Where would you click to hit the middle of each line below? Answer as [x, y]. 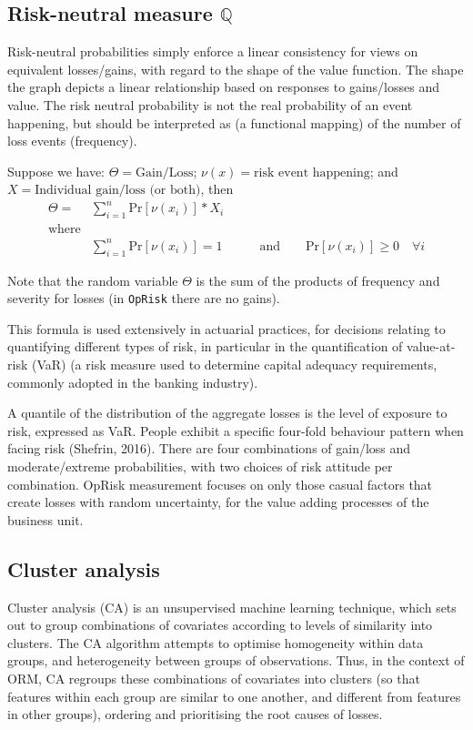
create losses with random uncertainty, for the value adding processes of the [218, 502]
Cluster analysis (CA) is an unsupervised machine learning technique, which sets [232, 607]
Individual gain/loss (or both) [118, 191]
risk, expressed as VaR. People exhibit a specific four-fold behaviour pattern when [236, 430]
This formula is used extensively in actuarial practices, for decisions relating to [226, 328]
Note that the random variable [93, 280]
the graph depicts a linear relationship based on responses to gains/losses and [223, 87]
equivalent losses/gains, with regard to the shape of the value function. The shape [236, 69]
